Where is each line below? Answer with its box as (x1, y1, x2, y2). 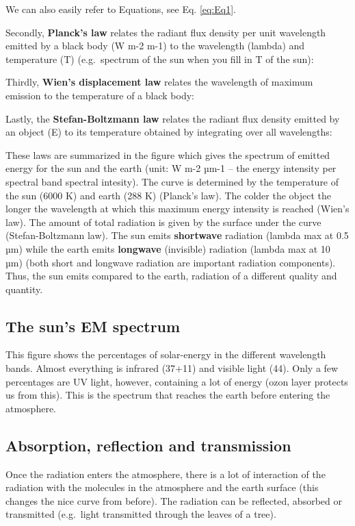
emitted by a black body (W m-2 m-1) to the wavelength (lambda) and (5, 38, 305, 53)
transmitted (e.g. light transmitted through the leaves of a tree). (5, 507, 276, 521)
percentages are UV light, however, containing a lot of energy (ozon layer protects (5, 374, 348, 388)
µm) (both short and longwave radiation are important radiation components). (5, 255, 336, 269)
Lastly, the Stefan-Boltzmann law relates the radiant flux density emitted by (5, 111, 340, 125)
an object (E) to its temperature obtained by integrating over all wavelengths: (5, 125, 332, 139)
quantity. (5, 281, 43, 296)
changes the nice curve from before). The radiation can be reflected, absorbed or (5, 493, 342, 508)
